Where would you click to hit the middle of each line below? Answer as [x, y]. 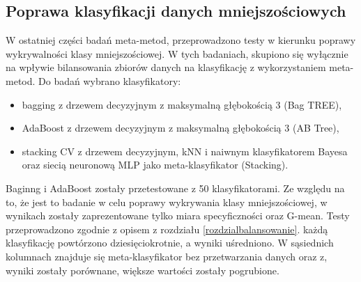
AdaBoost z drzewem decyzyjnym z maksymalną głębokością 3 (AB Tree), [180, 128]
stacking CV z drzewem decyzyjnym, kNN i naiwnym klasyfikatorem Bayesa [185, 151]
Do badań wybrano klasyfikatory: [110, 80]
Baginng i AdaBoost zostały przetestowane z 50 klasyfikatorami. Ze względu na [175, 188]
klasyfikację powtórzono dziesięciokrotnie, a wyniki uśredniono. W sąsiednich [170, 243]
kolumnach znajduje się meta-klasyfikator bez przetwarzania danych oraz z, [167, 256]
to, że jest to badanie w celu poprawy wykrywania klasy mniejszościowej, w [167, 202]
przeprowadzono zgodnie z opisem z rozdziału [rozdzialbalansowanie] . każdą [167, 229]
